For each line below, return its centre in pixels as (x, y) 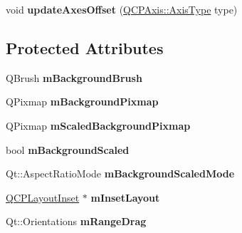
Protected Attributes (85, 47)
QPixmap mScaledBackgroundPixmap (98, 125)
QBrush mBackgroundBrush (74, 77)
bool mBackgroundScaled (68, 149)
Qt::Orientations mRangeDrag (76, 221)
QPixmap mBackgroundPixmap (82, 102)
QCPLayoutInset (43, 197)
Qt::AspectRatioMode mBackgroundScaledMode (120, 174)
